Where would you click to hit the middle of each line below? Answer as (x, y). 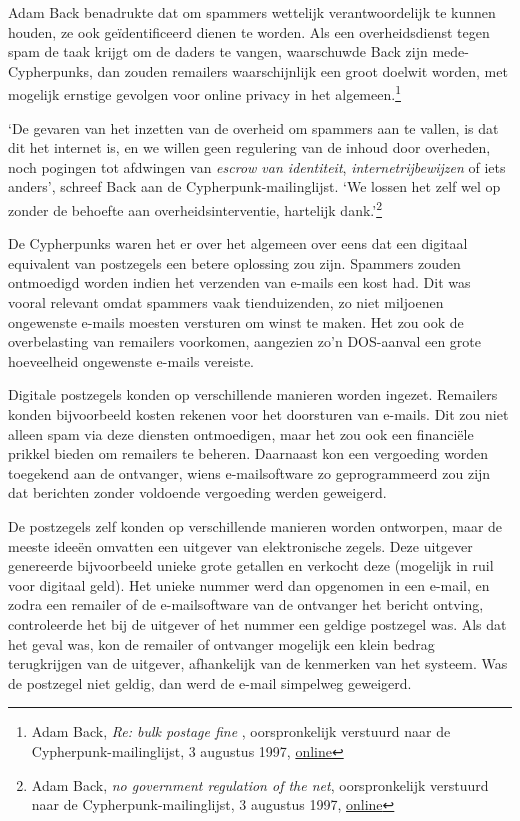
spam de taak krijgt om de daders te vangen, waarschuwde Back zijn (218, 51)
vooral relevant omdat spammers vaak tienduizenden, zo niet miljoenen (226, 302)
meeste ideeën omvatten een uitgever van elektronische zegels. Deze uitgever (240, 545)
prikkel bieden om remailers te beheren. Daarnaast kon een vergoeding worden (248, 453)
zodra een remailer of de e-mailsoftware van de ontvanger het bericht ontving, (246, 604)
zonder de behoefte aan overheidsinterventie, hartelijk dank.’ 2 (195, 208)
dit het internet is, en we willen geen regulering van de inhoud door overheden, (249, 147)
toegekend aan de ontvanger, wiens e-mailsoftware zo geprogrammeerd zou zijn (249, 472)
